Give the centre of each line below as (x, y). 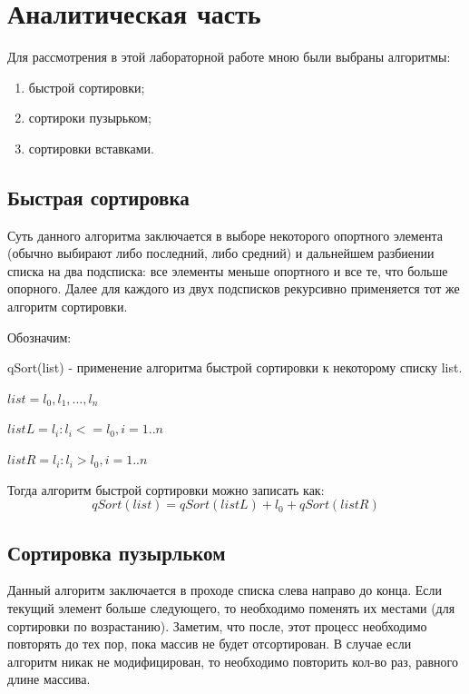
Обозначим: (39, 337)
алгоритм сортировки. (68, 307)
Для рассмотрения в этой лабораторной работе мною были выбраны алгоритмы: (229, 57)
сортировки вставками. (91, 148)
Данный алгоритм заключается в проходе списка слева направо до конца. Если (225, 590)
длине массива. (49, 679)
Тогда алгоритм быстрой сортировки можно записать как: (166, 489)
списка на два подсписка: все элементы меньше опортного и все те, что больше (228, 270)
